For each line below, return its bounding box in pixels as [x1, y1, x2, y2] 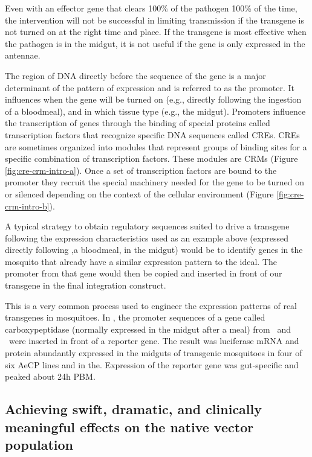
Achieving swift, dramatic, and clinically [5, 400, 262, 418]
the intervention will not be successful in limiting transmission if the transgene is [5, 13, 305, 26]
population [5, 435, 74, 453]
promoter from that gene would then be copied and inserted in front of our [5, 267, 282, 280]
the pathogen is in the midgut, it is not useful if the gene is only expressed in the [5, 37, 305, 50]
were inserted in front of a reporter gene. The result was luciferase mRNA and [8, 334, 299, 347]
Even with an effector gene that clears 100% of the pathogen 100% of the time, [5, 2, 297, 14]
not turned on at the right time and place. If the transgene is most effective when [5, 25, 307, 38]
